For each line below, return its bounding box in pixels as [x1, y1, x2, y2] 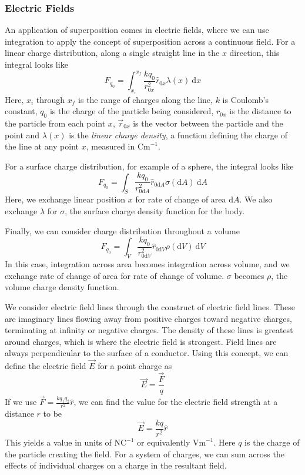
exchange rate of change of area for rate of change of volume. [5, 269, 224, 281]
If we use [5, 396, 37, 408]
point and [5, 128, 40, 141]
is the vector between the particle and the [133, 117, 283, 129]
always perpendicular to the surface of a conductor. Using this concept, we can [5, 347, 289, 359]
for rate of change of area [135, 193, 226, 205]
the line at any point [5, 140, 79, 152]
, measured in [86, 140, 135, 152]
